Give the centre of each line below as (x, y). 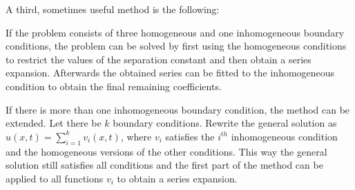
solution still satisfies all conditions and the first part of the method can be (164, 165)
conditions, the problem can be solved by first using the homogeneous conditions (176, 46)
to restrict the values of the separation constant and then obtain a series (159, 59)
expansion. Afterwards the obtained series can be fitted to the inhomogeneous (170, 73)
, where (136, 136)
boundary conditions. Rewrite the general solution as (225, 123)
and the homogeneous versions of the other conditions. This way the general (166, 151)
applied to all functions (55, 178)
